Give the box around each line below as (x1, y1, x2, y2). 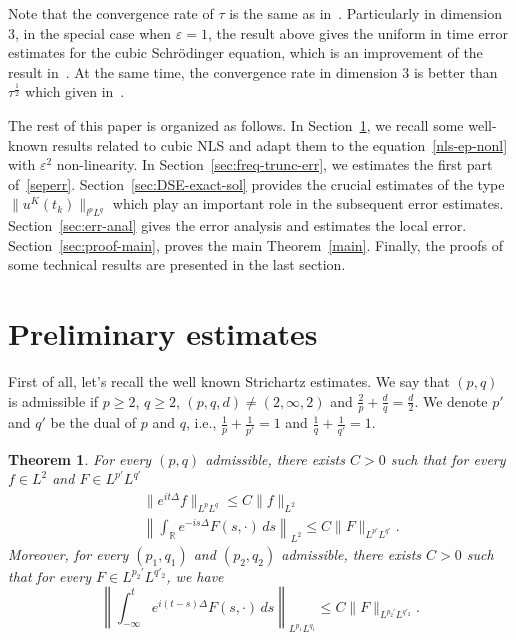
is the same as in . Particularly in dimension (229, 3, 503, 23)
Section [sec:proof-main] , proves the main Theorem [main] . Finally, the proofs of (8, 234, 503, 255)
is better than (413, 61, 498, 82)
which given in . (25, 81, 125, 102)
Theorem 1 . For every (8, 448, 152, 469)
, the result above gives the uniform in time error (207, 22, 509, 43)
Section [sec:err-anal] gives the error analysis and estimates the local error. (8, 215, 467, 236)
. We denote (414, 390, 488, 411)
